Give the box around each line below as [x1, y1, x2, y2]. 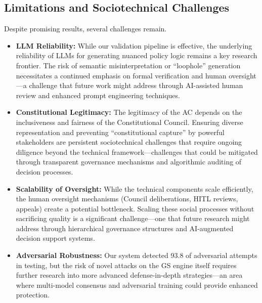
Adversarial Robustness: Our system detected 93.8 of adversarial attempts [16, 250, 257, 261]
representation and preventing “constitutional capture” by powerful [16, 126, 225, 137]
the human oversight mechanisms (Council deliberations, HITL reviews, [16, 193, 238, 204]
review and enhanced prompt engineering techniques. [16, 90, 180, 100]
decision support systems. [16, 233, 95, 243]
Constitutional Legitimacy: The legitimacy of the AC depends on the [16, 107, 242, 117]
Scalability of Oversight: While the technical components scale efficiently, [16, 183, 253, 194]
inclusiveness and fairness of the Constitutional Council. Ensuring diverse [16, 116, 243, 127]
